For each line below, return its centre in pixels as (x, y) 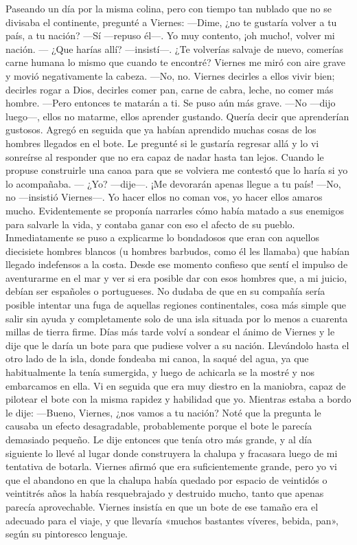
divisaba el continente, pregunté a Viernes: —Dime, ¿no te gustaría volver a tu (171, 22)
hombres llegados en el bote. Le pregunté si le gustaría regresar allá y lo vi (162, 143)
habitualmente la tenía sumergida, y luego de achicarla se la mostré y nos (160, 372)
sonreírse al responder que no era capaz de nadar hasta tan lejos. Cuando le (165, 156)
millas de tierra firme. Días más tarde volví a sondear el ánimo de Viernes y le (170, 332)
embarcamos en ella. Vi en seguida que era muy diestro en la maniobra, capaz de (176, 385)
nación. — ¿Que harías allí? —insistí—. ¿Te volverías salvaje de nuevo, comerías (175, 48)
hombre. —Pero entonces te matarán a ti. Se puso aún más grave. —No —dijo (171, 103)
